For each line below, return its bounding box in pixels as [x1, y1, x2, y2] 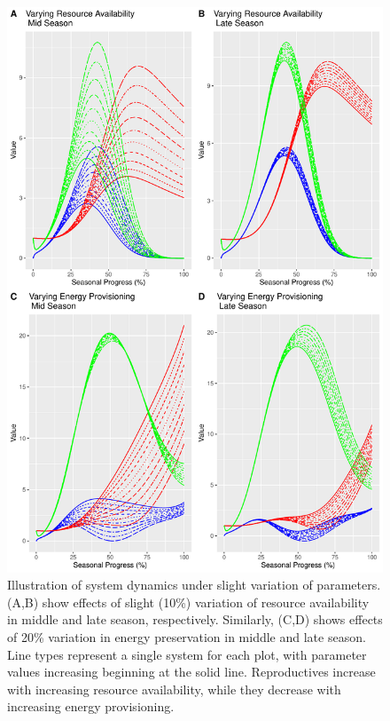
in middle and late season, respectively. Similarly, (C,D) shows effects [7, 610, 383, 629]
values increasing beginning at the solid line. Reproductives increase [7, 662, 376, 681]
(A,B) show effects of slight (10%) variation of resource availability [7, 592, 370, 611]
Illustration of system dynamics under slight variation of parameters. [7, 575, 381, 594]
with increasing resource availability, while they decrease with [7, 679, 341, 698]
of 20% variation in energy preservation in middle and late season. [7, 627, 366, 646]
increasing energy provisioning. [7, 697, 175, 716]
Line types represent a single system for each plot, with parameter [7, 645, 367, 663]
